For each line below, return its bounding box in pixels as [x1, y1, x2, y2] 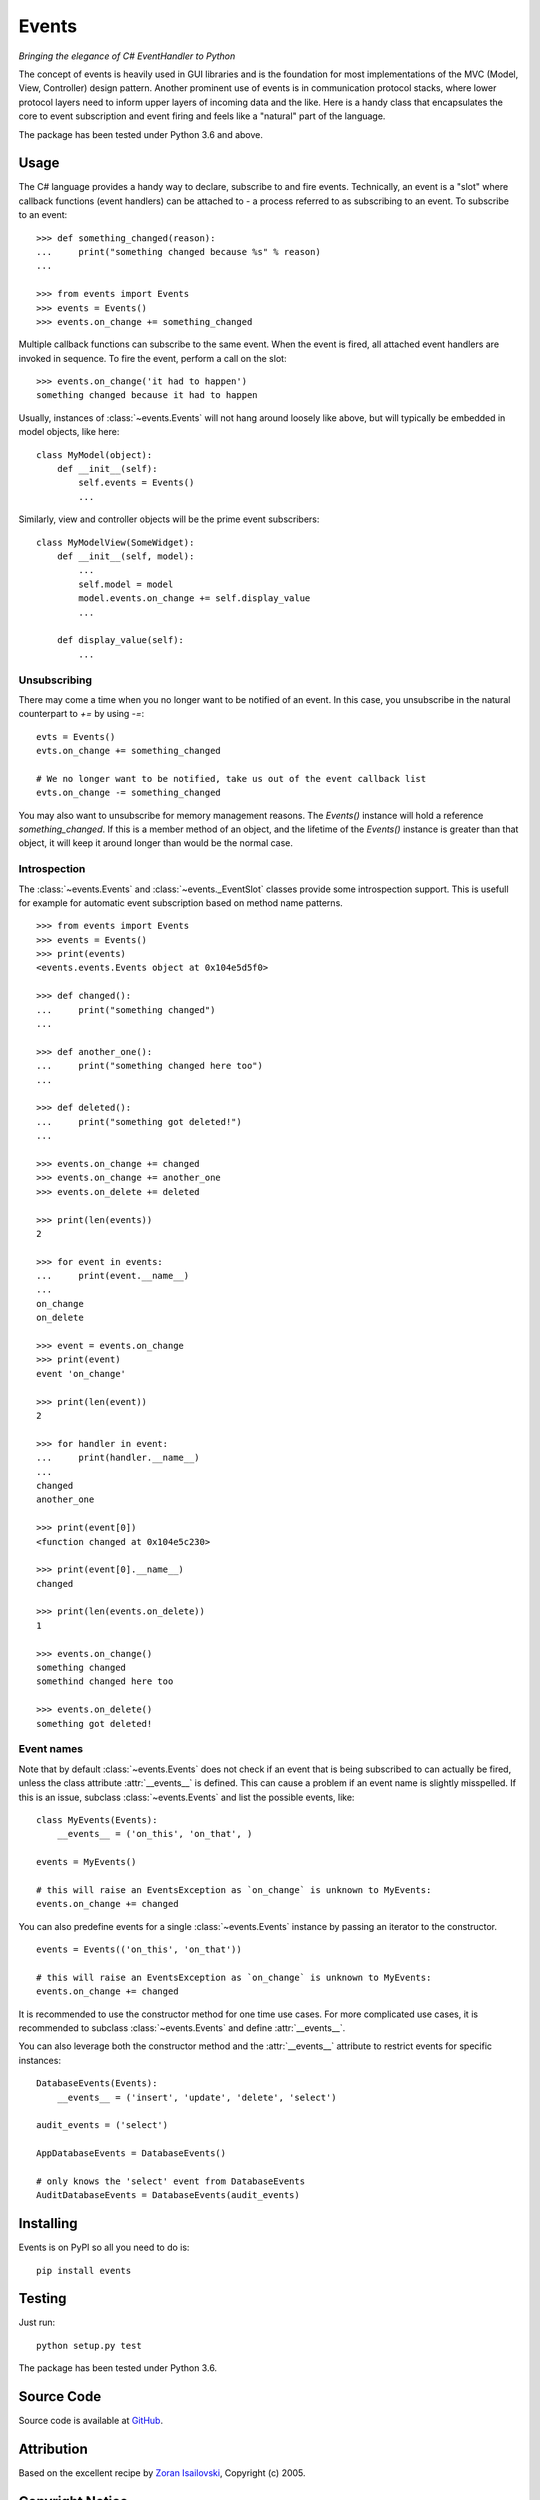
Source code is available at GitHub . [18, 2415, 164, 2427]
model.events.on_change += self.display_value [78, 593, 311, 604]
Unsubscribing [18, 673, 93, 687]
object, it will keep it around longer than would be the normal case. [18, 837, 294, 849]
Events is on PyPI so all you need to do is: [18, 2241, 190, 2254]
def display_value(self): [56, 635, 185, 646]
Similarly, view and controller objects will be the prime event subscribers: [18, 513, 320, 525]
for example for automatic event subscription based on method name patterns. [18, 896, 344, 909]
